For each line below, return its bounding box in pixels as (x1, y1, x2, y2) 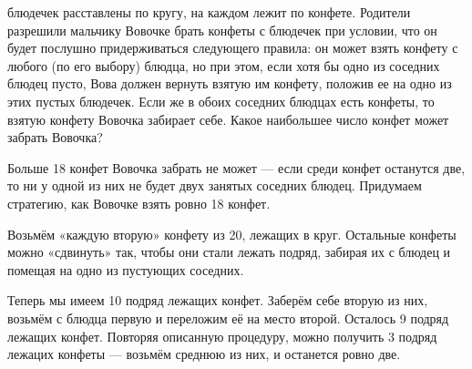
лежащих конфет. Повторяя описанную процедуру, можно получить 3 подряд (7, 326, 437, 345)
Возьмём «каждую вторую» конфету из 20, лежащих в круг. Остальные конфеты (7, 224, 457, 243)
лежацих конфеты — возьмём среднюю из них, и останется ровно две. (7, 344, 401, 364)
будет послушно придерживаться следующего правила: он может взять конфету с (7, 38, 458, 57)
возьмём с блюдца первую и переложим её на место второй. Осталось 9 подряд (7, 308, 449, 327)
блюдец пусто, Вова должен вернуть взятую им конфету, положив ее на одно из (7, 74, 452, 93)
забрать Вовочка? (7, 128, 103, 147)
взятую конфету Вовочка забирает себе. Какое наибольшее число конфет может (7, 109, 449, 128)
